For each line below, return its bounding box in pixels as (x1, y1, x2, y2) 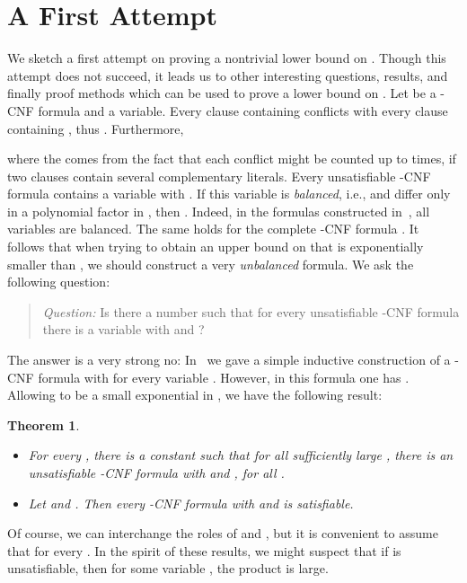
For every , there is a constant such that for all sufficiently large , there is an (28, 446, 454, 464)
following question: (7, 272, 110, 291)
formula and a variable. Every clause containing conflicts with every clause (38, 101, 448, 119)
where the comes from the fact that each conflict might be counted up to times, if (7, 149, 456, 168)
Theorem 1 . (7, 415, 80, 434)
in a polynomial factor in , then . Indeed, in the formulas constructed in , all (7, 201, 430, 220)
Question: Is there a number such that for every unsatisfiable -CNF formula (42, 302, 460, 321)
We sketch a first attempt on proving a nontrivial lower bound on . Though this (7, 49, 446, 67)
